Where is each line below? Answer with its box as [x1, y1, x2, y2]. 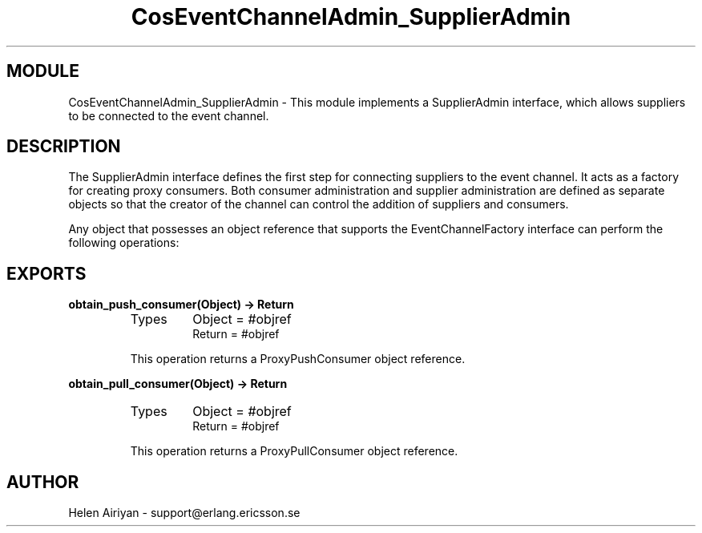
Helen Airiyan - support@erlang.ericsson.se [68, 506, 301, 520]
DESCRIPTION [6, 136, 121, 157]
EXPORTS [6, 263, 87, 284]
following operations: [68, 236, 180, 250]
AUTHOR [6, 471, 79, 492]
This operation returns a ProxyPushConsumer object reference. [130, 352, 466, 366]
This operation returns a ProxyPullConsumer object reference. [130, 444, 458, 458]
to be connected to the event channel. [68, 108, 269, 123]
